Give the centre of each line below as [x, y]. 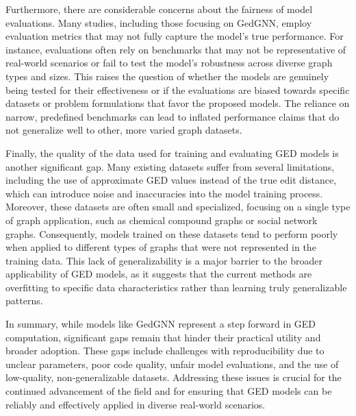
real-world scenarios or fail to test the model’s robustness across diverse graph [169, 63]
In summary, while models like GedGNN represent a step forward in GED [161, 324]
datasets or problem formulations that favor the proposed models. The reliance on [178, 103]
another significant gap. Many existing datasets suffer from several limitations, [170, 166]
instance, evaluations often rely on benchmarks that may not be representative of [176, 49]
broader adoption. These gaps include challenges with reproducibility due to [165, 351]
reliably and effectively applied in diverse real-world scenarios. [136, 404]
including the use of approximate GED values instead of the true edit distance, [171, 180]
